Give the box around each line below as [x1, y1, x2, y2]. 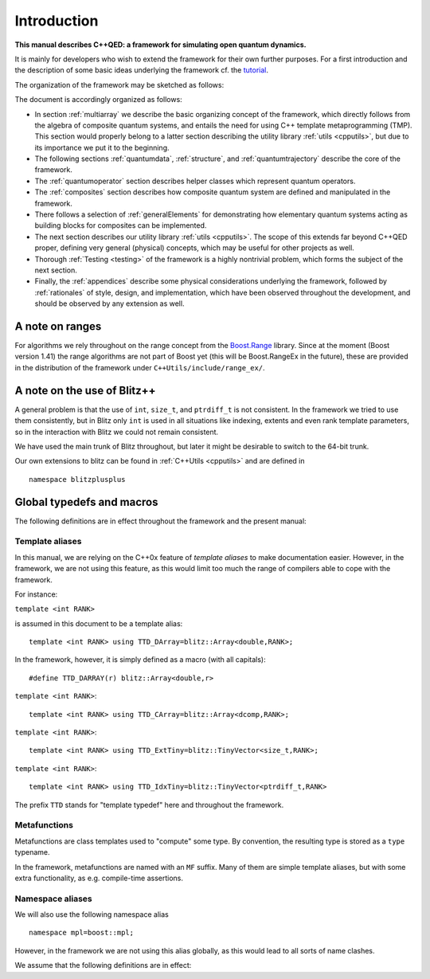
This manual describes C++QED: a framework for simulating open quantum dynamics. [14, 40, 307, 49]
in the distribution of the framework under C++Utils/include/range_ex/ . [14, 362, 266, 372]
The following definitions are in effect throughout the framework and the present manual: [14, 516, 307, 526]
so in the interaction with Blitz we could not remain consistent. [14, 427, 219, 437]
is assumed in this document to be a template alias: [14, 618, 183, 629]
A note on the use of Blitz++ [14, 383, 156, 397]
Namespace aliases [14, 893, 92, 904]
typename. [14, 848, 51, 857]
